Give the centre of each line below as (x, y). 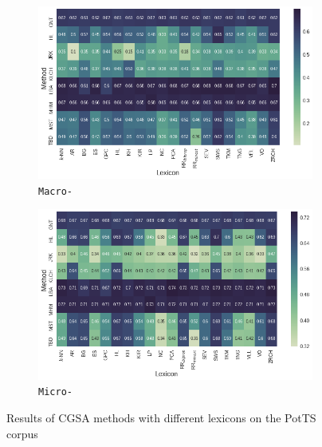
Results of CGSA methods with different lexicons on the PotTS (161, 418)
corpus (22, 433)
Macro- (55, 191)
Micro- (55, 392)
